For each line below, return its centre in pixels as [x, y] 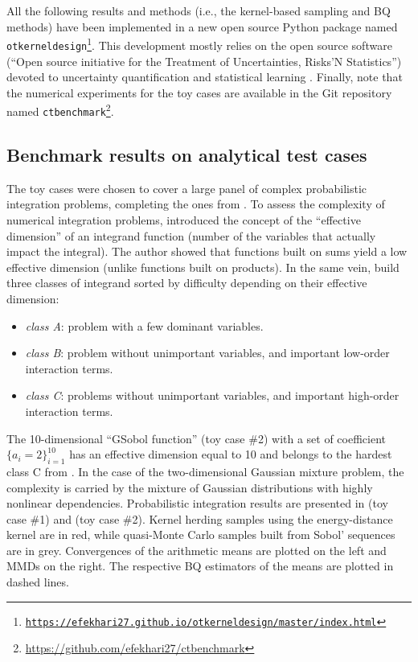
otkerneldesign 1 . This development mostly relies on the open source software [199, 44]
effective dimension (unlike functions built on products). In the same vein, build [203, 267]
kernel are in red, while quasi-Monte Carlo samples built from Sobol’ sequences [201, 535]
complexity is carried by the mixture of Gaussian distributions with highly [190, 487]
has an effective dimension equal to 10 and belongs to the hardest [231, 454]
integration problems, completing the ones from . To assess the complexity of [196, 204]
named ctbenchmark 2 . [60, 110]
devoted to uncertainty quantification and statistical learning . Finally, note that [205, 77]
